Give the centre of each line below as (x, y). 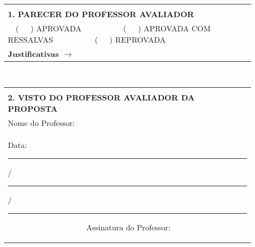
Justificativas (33, 54)
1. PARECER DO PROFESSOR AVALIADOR (101, 14)
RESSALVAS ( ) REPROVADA (87, 39)
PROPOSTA (33, 108)
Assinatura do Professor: (128, 227)
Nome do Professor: (41, 123)
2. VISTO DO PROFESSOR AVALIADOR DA (101, 97)
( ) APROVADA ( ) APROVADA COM (113, 28)
